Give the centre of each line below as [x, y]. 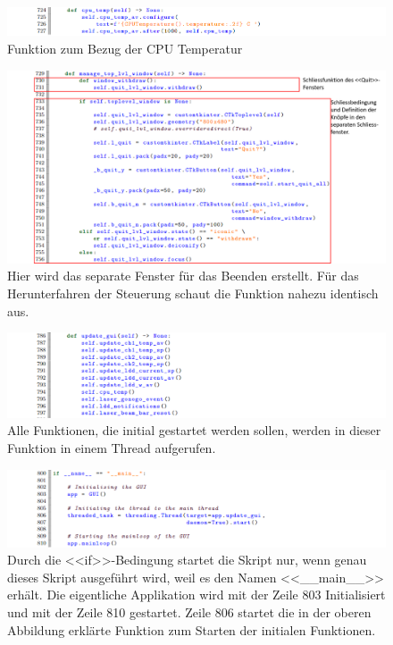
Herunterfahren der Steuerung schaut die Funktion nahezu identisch [193, 293]
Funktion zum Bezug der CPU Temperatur [125, 49]
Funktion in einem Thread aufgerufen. [112, 447]
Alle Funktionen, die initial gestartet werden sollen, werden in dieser [194, 430]
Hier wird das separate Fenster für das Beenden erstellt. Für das [183, 276]
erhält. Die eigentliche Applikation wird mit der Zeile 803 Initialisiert [196, 595]
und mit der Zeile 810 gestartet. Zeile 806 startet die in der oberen [189, 612]
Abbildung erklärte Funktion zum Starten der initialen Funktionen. [192, 629]
